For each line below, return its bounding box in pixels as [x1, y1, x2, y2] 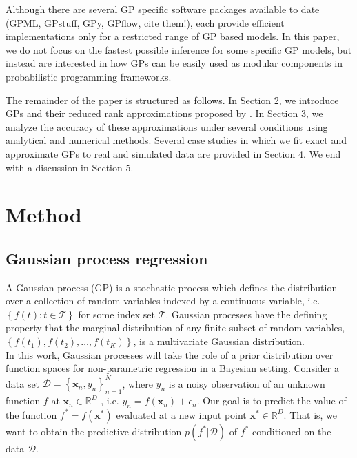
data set [6, 376, 40, 391]
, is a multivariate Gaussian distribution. [133, 334, 305, 348]
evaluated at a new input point [116, 407, 247, 421]
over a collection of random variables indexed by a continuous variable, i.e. [6, 293, 320, 308]
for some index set [78, 306, 155, 321]
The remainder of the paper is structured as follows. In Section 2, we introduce [6, 92, 339, 107]
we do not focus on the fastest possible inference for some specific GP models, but [6, 42, 352, 56]
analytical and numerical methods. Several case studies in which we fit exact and [6, 133, 347, 147]
